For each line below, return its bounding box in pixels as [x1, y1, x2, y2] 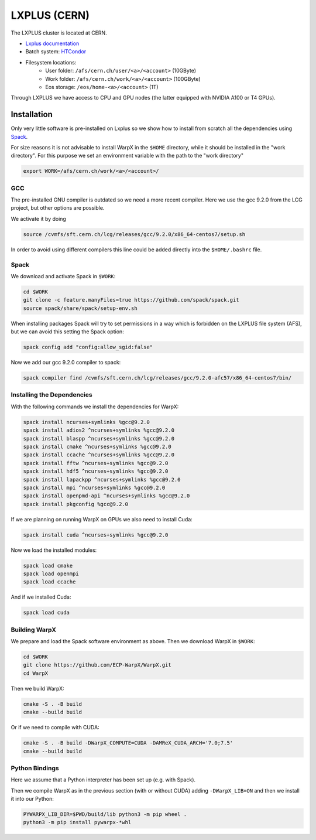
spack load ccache [23, 579, 76, 585]
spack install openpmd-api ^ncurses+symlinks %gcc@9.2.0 [23, 493, 190, 499]
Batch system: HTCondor [25, 48, 87, 55]
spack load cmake [23, 562, 73, 569]
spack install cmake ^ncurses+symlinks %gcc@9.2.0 [23, 443, 172, 450]
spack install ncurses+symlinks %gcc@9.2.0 [23, 419, 150, 425]
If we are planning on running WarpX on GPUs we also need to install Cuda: [11, 515, 193, 523]
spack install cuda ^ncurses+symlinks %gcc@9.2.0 [23, 531, 169, 538]
